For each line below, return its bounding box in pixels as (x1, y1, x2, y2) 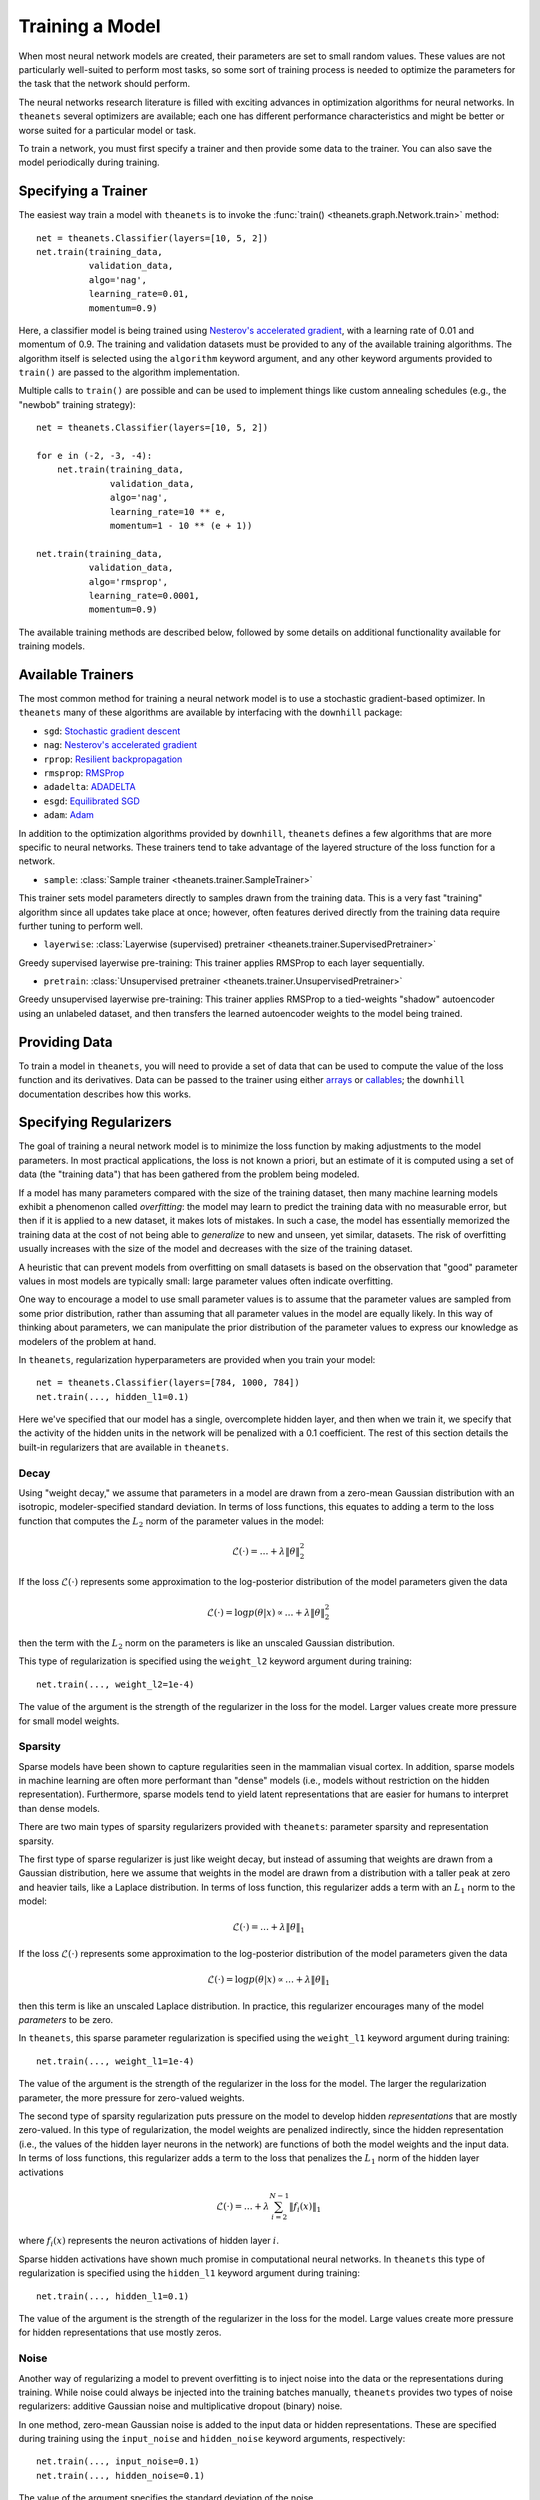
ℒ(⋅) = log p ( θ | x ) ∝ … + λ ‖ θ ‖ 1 (207, 1974, 330, 1987)
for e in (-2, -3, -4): (36, 450, 153, 462)
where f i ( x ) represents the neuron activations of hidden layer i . (18, 2235, 280, 2249)
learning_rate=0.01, (88, 288, 190, 300)
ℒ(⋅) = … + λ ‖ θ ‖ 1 (232, 1921, 305, 1935)
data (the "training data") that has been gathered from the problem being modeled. (18, 1168, 360, 1180)
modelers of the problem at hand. (18, 1335, 157, 1347)
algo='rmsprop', (88, 576, 169, 587)
